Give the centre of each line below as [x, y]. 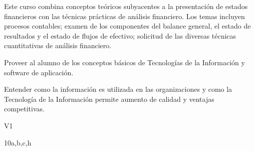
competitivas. [24, 109]
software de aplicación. [39, 72]
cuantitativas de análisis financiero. [58, 45]
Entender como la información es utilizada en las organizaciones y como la [118, 89]
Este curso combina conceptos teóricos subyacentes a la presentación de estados [126, 6]
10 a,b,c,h [18, 142]
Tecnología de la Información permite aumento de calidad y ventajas [109, 99]
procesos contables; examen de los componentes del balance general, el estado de [127, 26]
